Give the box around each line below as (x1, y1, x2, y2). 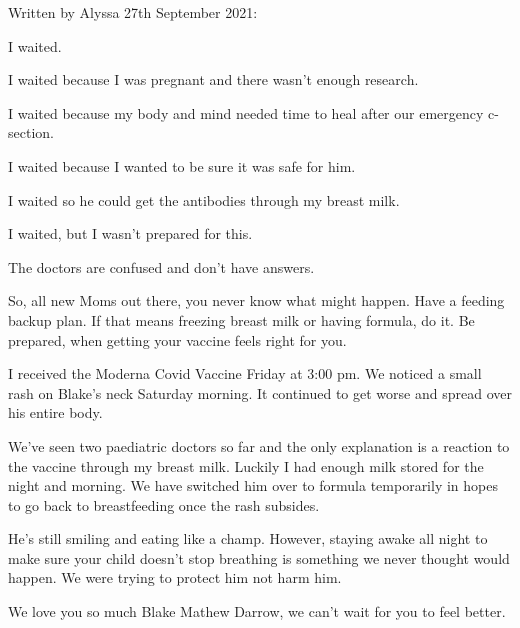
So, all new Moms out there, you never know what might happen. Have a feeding (8, 290, 505, 311)
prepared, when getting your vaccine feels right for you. (8, 329, 347, 350)
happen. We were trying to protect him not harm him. (8, 567, 342, 588)
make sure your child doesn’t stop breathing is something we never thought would (8, 547, 510, 568)
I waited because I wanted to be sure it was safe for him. (8, 155, 356, 176)
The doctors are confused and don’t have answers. (8, 256, 315, 277)
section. (8, 122, 54, 143)
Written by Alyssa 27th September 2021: (8, 2, 258, 22)
